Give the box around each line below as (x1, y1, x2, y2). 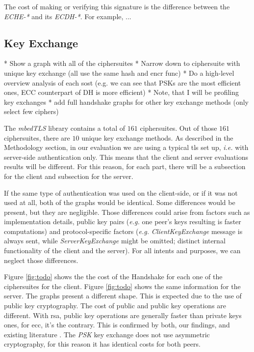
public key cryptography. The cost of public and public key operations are (4, 300, 227, 311)
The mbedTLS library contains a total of (4, 122, 126, 133)
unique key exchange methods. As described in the (81, 132, 233, 143)
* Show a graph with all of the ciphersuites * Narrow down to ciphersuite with (4, 58, 240, 68)
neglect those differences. (4, 255, 78, 265)
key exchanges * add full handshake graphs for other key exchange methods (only (4, 96, 249, 107)
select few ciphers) (4, 106, 59, 117)
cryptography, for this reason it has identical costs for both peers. (4, 339, 201, 349)
